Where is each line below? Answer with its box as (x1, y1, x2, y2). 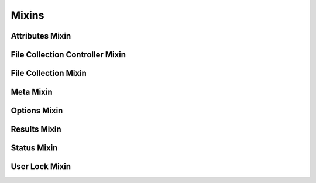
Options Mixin (11, 106, 63, 116)
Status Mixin (11, 143, 58, 153)
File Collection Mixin (11, 68, 87, 78)
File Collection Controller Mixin (11, 50, 126, 60)
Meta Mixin (11, 87, 53, 97)
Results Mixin (11, 125, 61, 134)
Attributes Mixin (11, 31, 71, 41)
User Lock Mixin (11, 161, 71, 172)
